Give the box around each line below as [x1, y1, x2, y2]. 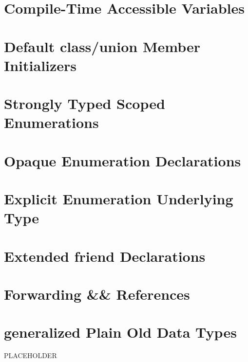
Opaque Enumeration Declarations [4, 150, 241, 170]
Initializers [4, 55, 77, 75]
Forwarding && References [4, 284, 190, 304]
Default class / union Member [4, 36, 200, 56]
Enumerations [4, 112, 99, 132]
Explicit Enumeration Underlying [4, 189, 233, 209]
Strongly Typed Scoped [4, 93, 165, 113]
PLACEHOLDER [4, 350, 57, 361]
